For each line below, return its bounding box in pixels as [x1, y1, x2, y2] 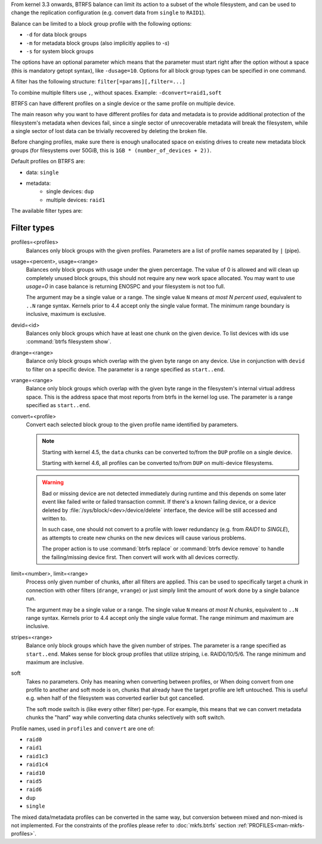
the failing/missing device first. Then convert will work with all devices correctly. [42, 553, 240, 560]
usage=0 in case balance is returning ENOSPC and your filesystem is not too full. [26, 283, 225, 290]
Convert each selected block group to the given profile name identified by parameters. [26, 421, 239, 428]
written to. [42, 515, 67, 522]
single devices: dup [46, 188, 94, 195]
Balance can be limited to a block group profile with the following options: [11, 20, 192, 27]
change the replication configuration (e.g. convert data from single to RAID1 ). [11, 9, 206, 16]
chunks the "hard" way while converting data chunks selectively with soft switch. [26, 714, 225, 721]
